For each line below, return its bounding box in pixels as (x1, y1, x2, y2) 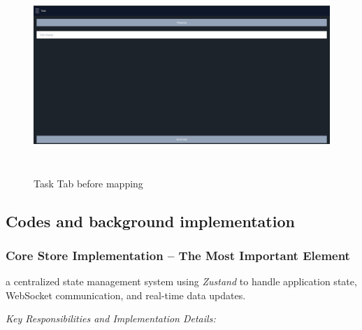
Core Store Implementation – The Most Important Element (6, 246, 350, 264)
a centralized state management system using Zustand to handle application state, (6, 274, 357, 289)
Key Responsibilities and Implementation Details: (6, 311, 216, 326)
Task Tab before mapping (34, 175, 143, 190)
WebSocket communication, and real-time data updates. (6, 287, 246, 302)
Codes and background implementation (6, 210, 295, 231)
